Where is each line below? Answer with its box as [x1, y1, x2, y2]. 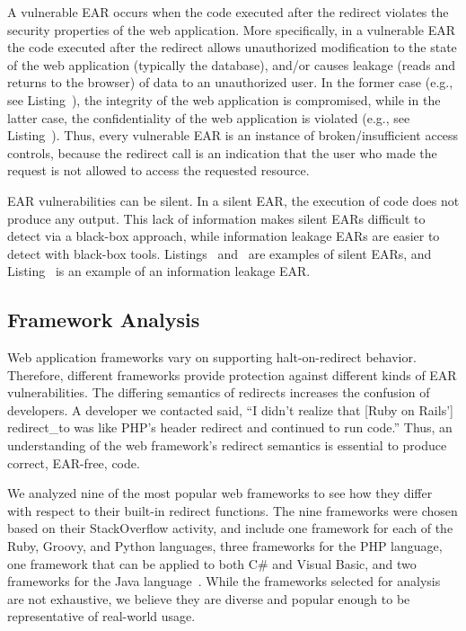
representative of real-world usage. [7, 607, 196, 626]
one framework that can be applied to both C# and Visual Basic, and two [7, 554, 417, 573]
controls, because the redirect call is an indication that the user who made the [7, 143, 437, 162]
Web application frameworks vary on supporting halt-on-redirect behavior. [7, 348, 417, 367]
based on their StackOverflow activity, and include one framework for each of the [7, 519, 453, 538]
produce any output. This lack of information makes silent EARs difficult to [7, 209, 426, 227]
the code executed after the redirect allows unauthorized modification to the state [7, 38, 457, 57]
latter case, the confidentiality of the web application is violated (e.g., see [7, 108, 410, 127]
